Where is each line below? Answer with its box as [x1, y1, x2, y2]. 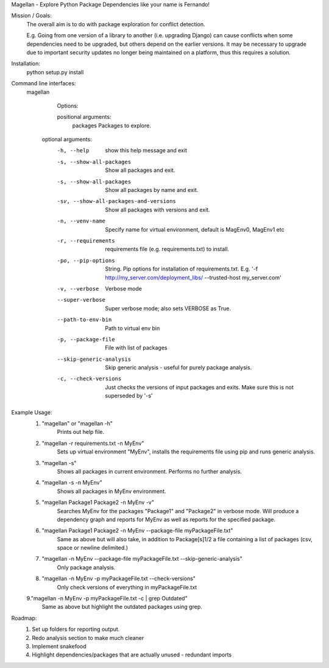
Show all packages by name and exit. [105, 187, 199, 194]
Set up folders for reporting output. [32, 625, 120, 633]
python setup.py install [26, 68, 84, 76]
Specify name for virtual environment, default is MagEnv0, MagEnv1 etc [105, 226, 285, 233]
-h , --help [57, 147, 90, 154]
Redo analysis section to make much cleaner [32, 634, 144, 641]
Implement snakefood [32, 643, 87, 650]
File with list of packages [105, 344, 168, 352]
